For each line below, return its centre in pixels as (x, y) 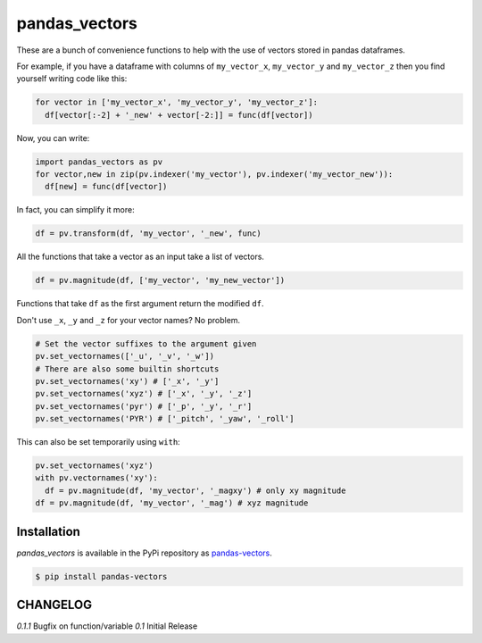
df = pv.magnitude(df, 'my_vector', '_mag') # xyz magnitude (172, 503)
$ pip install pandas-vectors (101, 576)
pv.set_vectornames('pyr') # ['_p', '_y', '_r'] (144, 406)
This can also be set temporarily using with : (98, 442)
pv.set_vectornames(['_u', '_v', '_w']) (125, 356)
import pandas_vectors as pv (99, 162)
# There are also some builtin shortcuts (127, 369)
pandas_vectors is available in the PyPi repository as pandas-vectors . (144, 553)
